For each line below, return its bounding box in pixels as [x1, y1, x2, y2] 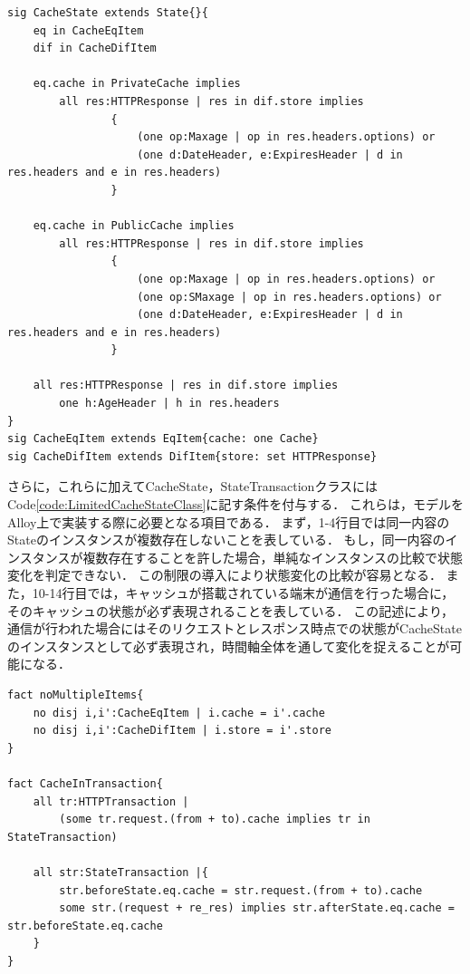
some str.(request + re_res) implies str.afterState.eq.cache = [59, 902, 455, 915]
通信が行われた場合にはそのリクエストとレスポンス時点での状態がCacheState [7, 619, 462, 638]
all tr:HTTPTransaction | [33, 795, 189, 808]
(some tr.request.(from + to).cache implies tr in [59, 813, 370, 826]
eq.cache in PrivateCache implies [33, 77, 241, 91]
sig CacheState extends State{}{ [7, 6, 208, 19]
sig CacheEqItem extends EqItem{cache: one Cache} [7, 432, 319, 446]
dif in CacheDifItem [33, 42, 157, 55]
